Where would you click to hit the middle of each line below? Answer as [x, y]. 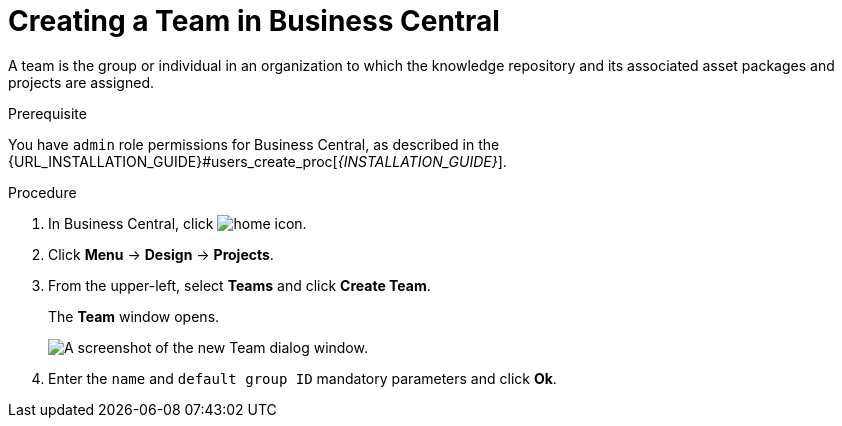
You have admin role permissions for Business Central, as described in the [254, 144]
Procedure [42, 192]
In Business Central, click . [177, 223]
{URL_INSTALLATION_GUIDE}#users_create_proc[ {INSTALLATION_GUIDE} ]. [257, 161]
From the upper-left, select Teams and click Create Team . [239, 285]
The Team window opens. [134, 316]
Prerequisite [47, 113]
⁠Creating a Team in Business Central [254, 21]
